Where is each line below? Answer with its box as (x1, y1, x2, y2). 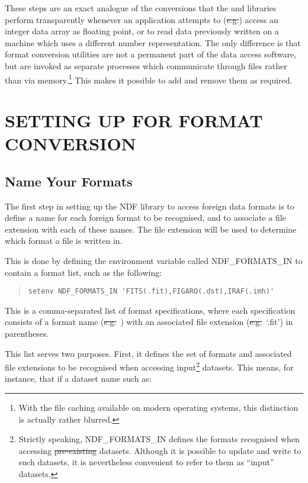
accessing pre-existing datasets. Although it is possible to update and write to (18, 444, 301, 456)
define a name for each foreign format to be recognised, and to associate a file (5, 211, 286, 224)
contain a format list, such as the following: (5, 266, 162, 278)
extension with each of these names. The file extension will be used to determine (5, 223, 297, 235)
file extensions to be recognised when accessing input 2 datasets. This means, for (5, 359, 294, 373)
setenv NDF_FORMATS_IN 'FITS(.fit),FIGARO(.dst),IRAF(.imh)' (28, 287, 275, 296)
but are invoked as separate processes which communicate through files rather (5, 59, 287, 72)
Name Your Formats (5, 172, 133, 190)
